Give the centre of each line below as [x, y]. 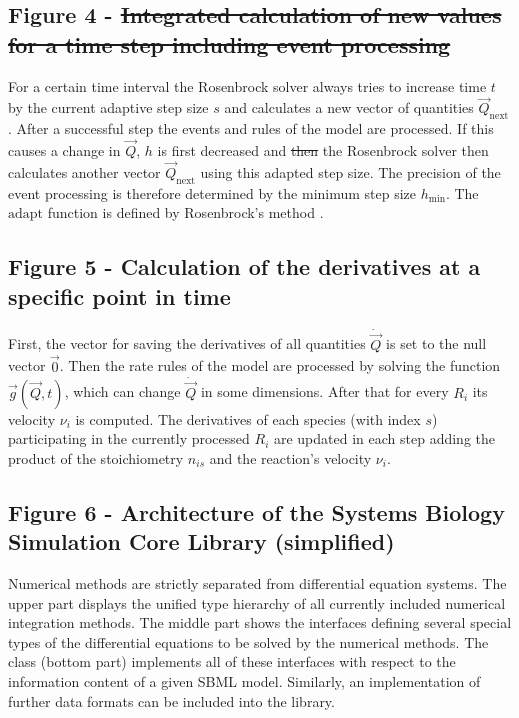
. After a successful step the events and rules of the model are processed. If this [251, 128]
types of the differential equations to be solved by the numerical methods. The [248, 641]
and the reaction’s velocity [290, 457]
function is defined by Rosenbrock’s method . [185, 212]
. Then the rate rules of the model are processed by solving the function [280, 365]
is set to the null [436, 343]
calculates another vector [84, 171]
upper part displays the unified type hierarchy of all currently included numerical [257, 602]
